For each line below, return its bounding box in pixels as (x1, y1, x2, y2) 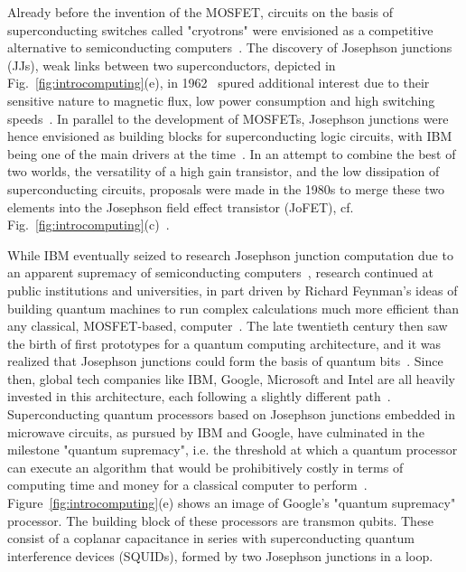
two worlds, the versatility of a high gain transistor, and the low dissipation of (7, 162, 440, 181)
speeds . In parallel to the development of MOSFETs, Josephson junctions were (7, 108, 449, 127)
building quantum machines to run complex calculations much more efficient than (7, 298, 459, 317)
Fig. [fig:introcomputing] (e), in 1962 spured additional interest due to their (7, 73, 430, 92)
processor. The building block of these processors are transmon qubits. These (7, 511, 433, 530)
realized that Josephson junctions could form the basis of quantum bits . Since (7, 352, 443, 370)
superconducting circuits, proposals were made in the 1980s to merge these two (7, 179, 444, 198)
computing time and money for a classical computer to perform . (7, 475, 368, 494)
